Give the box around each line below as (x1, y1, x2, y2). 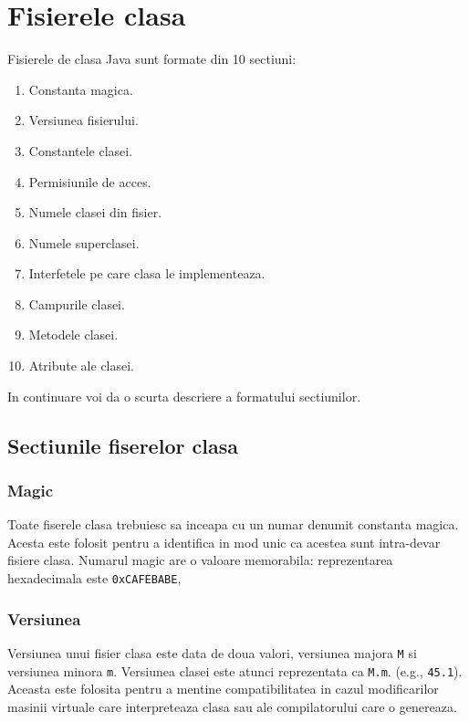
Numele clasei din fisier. (28, 203, 162, 222)
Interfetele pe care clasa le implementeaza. (28, 264, 266, 283)
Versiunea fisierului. (28, 110, 139, 130)
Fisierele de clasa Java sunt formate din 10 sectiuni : (7, 49, 297, 68)
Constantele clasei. (28, 141, 133, 160)
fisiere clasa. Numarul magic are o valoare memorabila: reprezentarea (7, 550, 393, 570)
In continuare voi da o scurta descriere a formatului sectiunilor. (7, 386, 361, 405)
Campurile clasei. (28, 294, 125, 313)
